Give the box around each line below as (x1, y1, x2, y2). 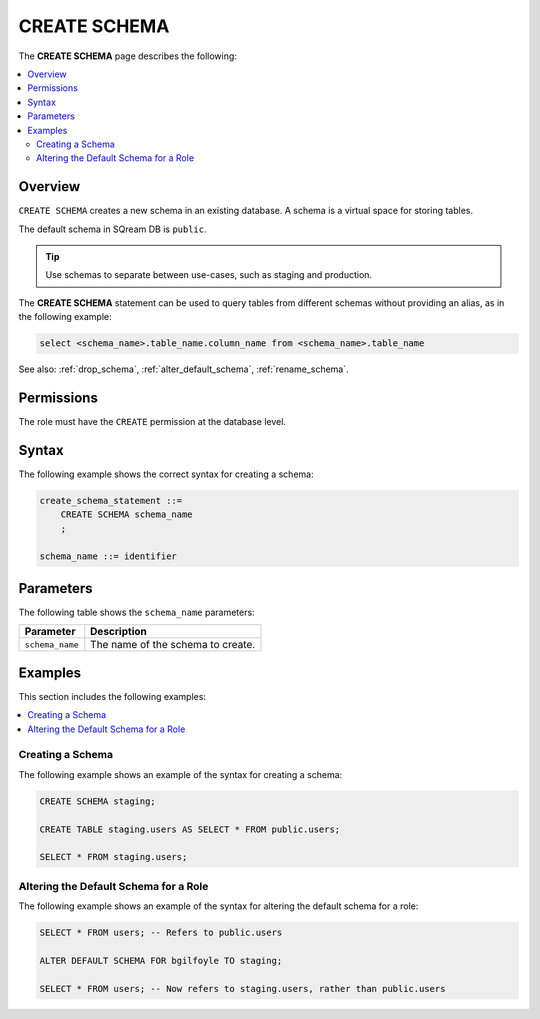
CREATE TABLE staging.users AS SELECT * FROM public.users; (39, 823, 341, 835)
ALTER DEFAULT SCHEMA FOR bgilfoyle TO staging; (39, 955, 283, 966)
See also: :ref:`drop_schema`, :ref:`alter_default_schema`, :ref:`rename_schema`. (18, 363, 349, 375)
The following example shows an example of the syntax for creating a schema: (18, 768, 343, 780)
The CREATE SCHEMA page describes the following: (18, 50, 237, 62)
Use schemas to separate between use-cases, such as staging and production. (45, 269, 373, 281)
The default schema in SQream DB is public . (18, 223, 207, 235)
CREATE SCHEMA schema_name (60, 509, 194, 520)
